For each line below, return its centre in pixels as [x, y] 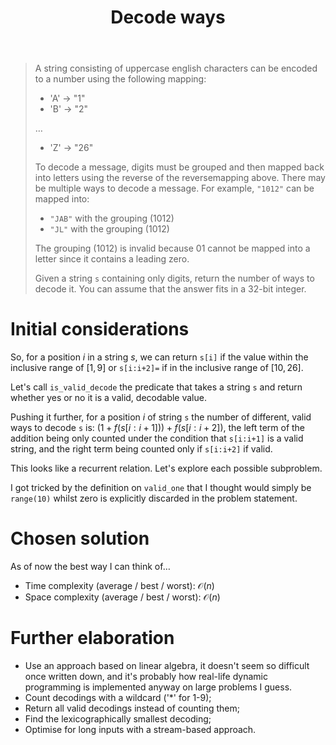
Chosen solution [80, 538]
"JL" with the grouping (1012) [109, 229]
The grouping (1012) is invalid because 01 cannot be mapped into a [172, 248]
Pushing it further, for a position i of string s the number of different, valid [161, 417]
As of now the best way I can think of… [90, 567]
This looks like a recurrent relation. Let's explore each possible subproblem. [166, 468]
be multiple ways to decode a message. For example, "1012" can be [174, 188]
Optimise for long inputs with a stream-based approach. [140, 729]
